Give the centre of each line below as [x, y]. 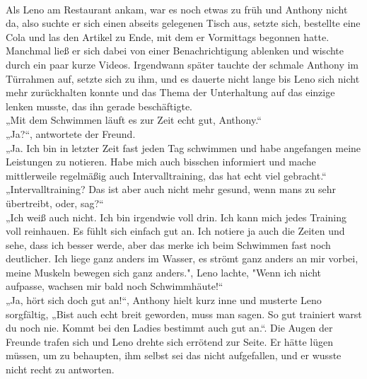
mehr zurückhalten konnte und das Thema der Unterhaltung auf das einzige [170, 92]
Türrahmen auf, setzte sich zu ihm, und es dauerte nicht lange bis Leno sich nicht [183, 78]
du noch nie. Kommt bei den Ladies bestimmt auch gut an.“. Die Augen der [169, 328]
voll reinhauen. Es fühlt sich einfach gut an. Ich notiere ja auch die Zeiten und [175, 231]
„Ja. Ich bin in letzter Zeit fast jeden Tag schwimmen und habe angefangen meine [183, 147]
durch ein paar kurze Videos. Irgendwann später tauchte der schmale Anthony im [182, 64]
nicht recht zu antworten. [60, 369]
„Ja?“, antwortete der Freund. [71, 133]
